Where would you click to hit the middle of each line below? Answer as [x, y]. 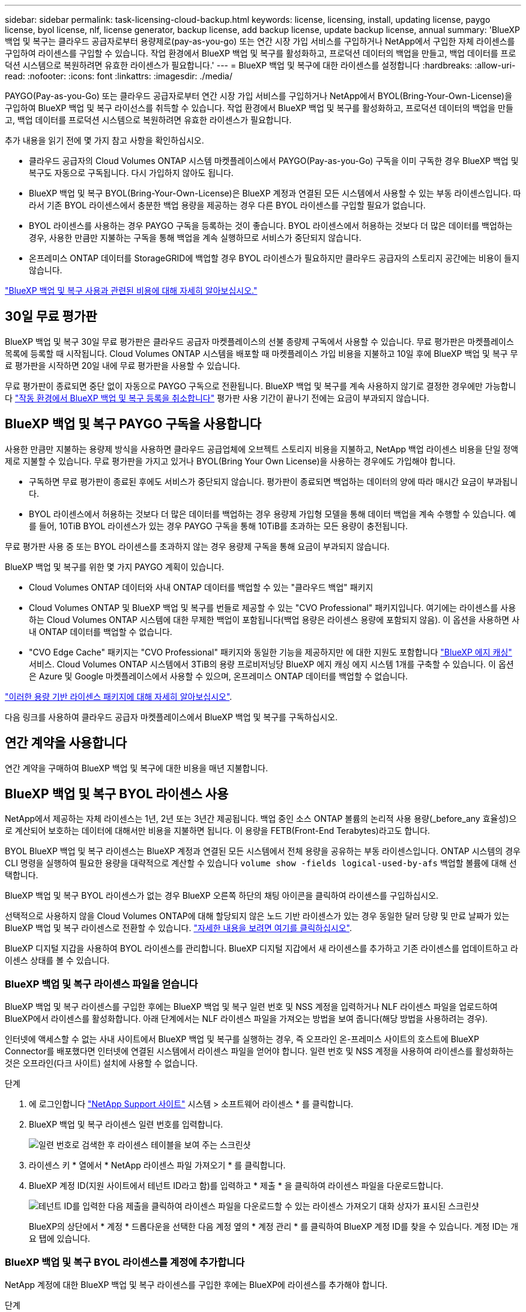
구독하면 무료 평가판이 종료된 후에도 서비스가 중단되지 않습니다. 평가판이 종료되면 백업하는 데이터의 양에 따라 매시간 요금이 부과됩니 [274, 481]
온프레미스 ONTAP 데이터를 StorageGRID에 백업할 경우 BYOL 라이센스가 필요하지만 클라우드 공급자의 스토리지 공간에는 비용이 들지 [274, 258]
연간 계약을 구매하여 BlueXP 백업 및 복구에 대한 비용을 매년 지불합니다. [137, 768]
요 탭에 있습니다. [60, 1239]
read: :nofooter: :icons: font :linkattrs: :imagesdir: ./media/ [119, 76]
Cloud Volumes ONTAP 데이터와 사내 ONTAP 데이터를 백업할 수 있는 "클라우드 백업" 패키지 [201, 587]
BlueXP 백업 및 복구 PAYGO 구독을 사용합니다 [133, 424]
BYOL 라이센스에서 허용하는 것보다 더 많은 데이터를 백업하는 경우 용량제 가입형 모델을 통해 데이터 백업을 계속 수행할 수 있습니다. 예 [273, 514]
